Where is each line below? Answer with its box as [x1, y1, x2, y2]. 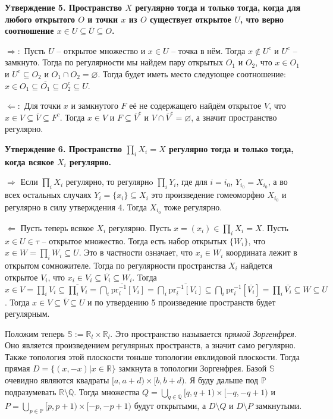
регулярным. [5, 307, 50, 320]
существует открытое [149, 12, 231, 25]
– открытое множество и [56, 44, 146, 56]
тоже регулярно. [164, 200, 222, 213]
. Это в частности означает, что [78, 246, 193, 259]
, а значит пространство [191, 111, 277, 123]
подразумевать [5, 385, 56, 398]
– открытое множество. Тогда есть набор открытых [42, 234, 227, 247]
